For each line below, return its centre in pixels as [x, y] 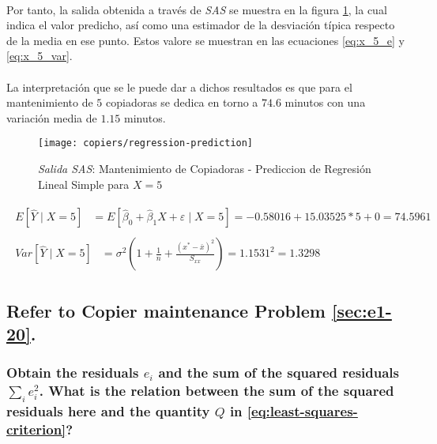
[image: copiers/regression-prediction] [146, 143]
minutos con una [325, 102]
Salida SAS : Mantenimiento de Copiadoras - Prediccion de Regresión [205, 168]
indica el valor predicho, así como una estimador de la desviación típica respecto [201, 25]
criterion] [36, 429]
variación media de [52, 117]
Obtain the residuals [73, 373]
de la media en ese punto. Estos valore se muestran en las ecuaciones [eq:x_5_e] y [205, 40]
